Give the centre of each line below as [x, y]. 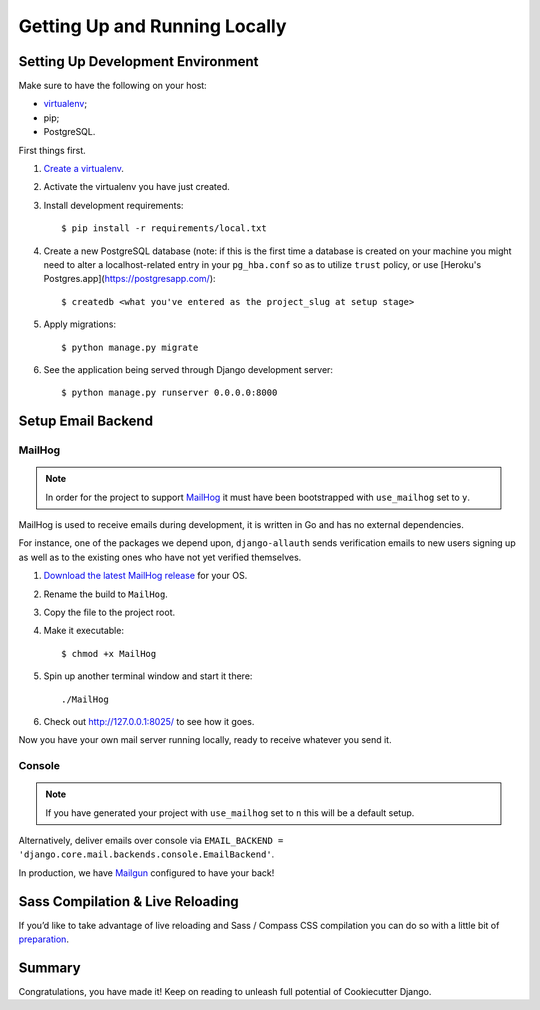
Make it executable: [84, 631]
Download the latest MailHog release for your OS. [145, 576]
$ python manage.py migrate [130, 347]
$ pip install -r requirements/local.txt [164, 228]
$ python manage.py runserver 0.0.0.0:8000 [169, 393]
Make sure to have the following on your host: [112, 86]
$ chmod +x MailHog [109, 653]
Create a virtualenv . [84, 169]
